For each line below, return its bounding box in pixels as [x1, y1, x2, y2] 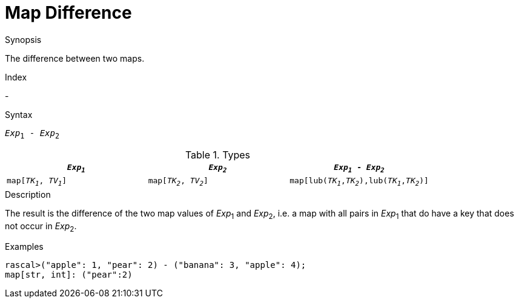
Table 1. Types [185, 148, 251, 161]
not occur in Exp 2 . [5, 220, 77, 233]
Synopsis [5, 34, 42, 45]
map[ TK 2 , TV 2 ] [148, 176, 208, 187]
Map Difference [5, 2, 132, 23]
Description [5, 189, 51, 200]
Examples [5, 241, 44, 252]
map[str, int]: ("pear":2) [5, 270, 133, 280]
